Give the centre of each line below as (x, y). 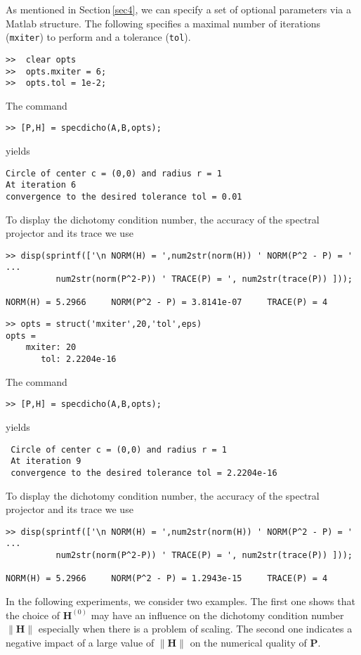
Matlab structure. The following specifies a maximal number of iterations (163, 23)
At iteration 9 (46, 461)
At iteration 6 (41, 185)
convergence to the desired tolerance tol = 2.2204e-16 (144, 473)
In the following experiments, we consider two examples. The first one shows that (180, 601)
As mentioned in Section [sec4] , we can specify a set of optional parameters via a (178, 9)
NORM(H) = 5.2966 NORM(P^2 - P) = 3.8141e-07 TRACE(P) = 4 (167, 303)
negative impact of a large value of (80, 642)
